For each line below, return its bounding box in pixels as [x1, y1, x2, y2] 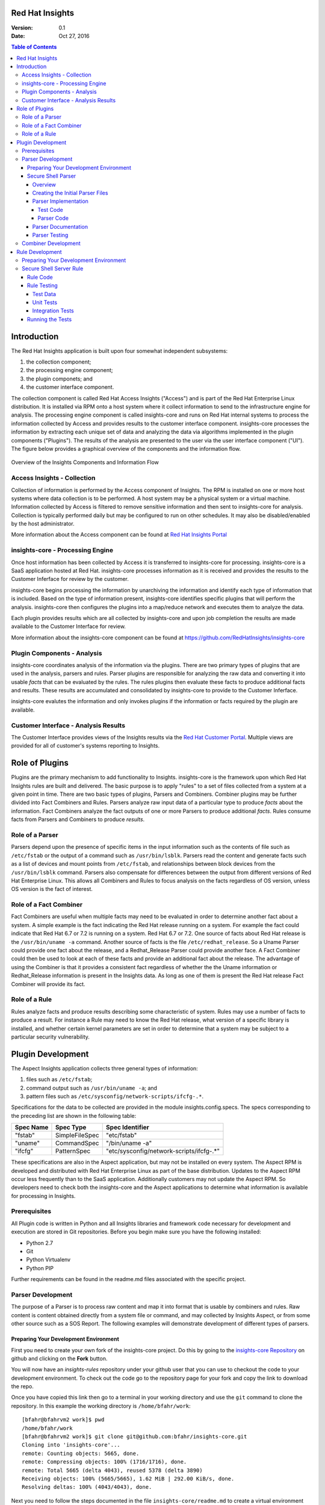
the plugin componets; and [26, 375, 93, 382]
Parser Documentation [32, 223, 88, 230]
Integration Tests [32, 307, 75, 314]
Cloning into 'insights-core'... [22, 1442, 120, 1448]
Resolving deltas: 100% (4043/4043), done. [22, 1484, 152, 1491]
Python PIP [26, 1264, 54, 1271]
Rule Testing [27, 282, 58, 289]
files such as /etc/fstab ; [26, 1076, 93, 1083]
